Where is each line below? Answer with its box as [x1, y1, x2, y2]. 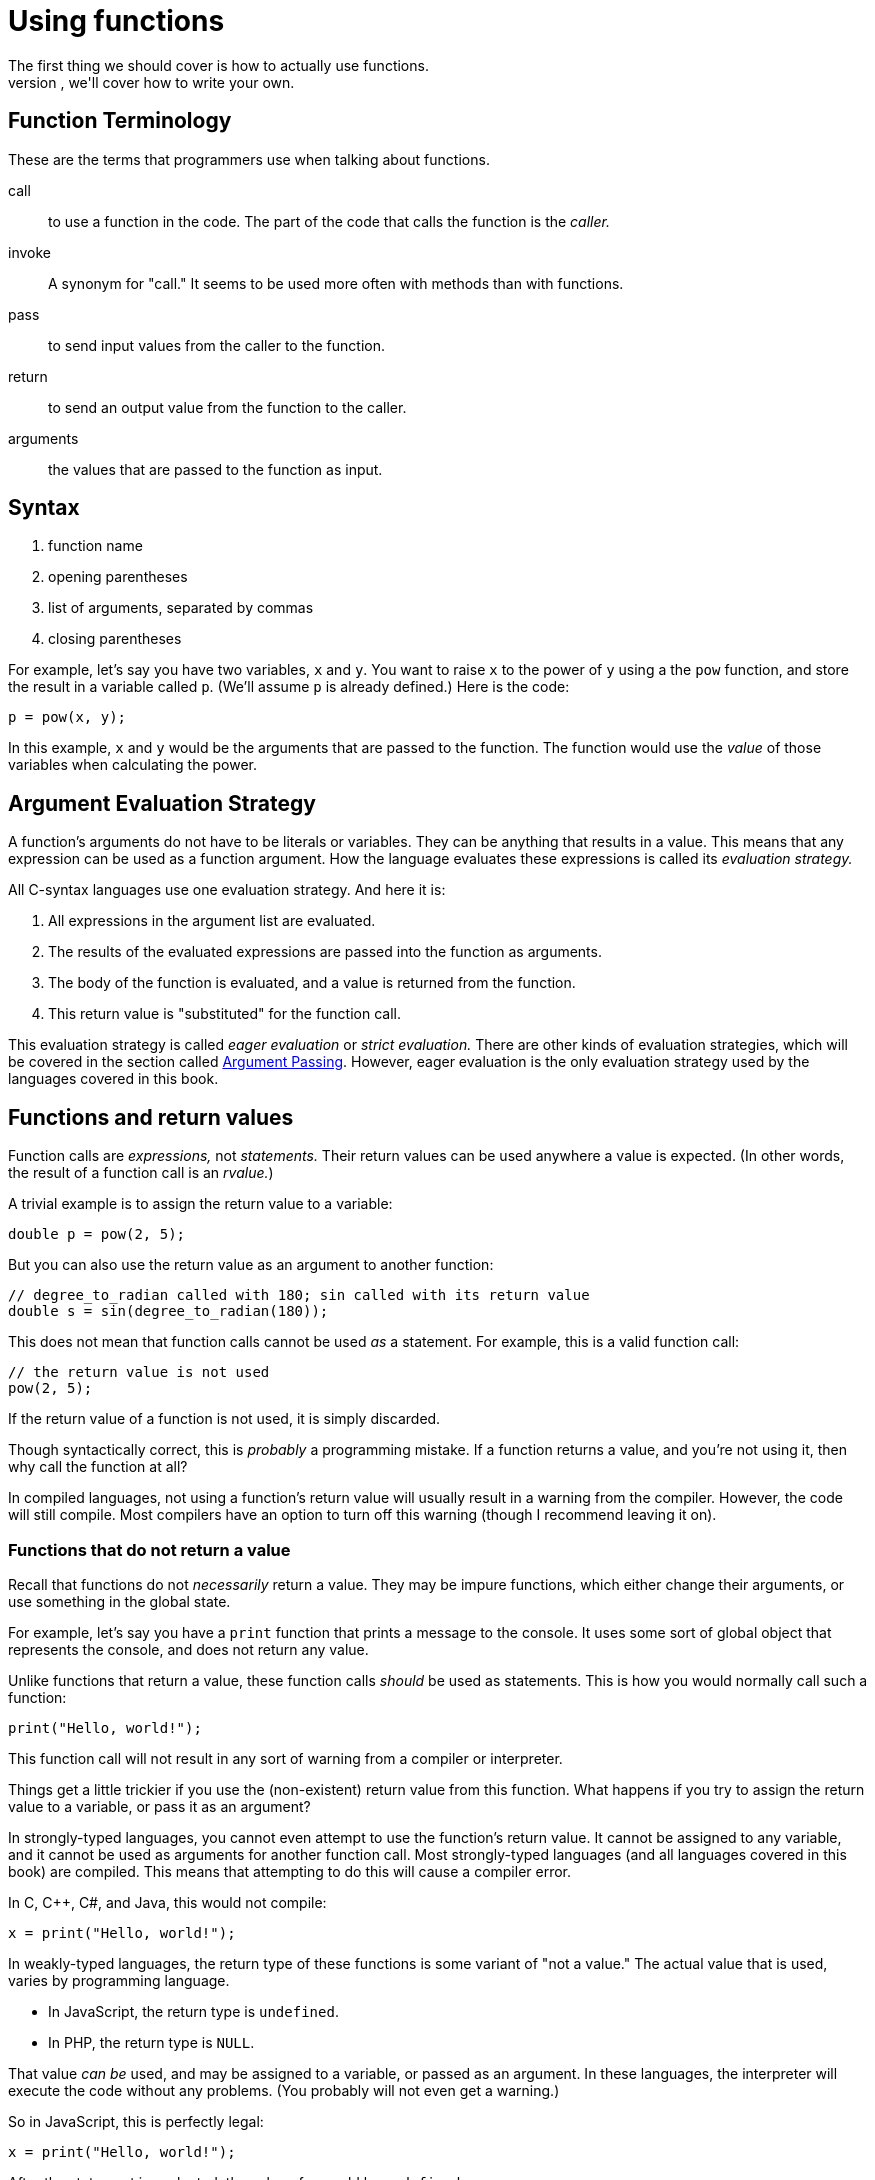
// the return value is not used [8, 1364, 270, 1381]
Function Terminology [8, 108, 232, 134]
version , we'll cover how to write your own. [8, 73, 295, 91]
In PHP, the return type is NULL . [48, 2033, 255, 2051]
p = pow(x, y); [8, 709, 127, 726]
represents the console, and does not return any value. [8, 1640, 369, 1658]
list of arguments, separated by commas [48, 599, 314, 617]
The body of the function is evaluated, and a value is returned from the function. [48, 974, 576, 992]
